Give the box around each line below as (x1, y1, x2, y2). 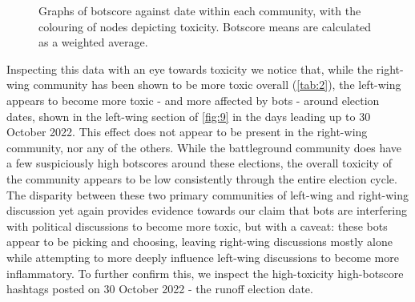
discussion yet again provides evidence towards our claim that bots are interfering (6, 202, 408, 219)
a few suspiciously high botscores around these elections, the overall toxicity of (6, 155, 392, 171)
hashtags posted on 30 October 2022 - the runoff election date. (6, 280, 313, 297)
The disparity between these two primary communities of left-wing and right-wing (6, 186, 409, 203)
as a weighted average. (38, 34, 148, 50)
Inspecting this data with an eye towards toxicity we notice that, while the (6, 60, 373, 77)
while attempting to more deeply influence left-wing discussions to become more (6, 248, 399, 265)
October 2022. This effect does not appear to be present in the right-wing (6, 123, 368, 140)
